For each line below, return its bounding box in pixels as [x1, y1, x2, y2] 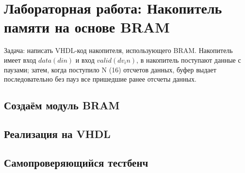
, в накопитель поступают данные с [136, 54, 241, 65]
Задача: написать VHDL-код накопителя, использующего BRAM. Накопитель [4, 45, 233, 55]
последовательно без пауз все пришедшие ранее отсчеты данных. [4, 74, 196, 84]
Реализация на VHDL [4, 126, 111, 141]
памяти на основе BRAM [4, 17, 170, 37]
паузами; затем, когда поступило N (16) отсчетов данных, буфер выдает [4, 64, 216, 74]
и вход [75, 54, 95, 65]
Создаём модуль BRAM [4, 98, 120, 113]
